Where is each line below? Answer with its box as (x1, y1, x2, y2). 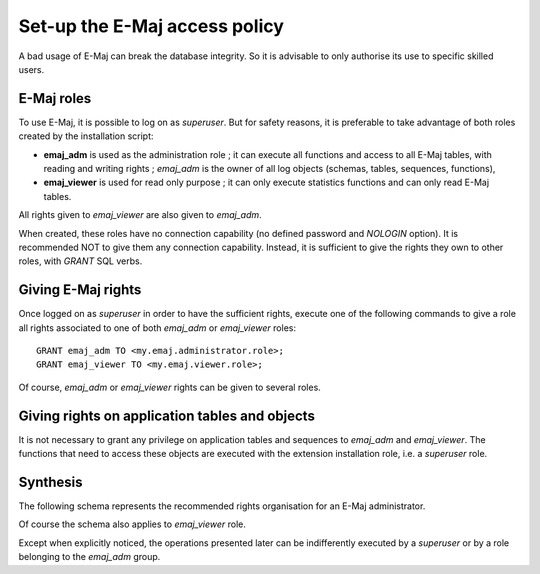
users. (18, 63, 45, 75)
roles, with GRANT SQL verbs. (18, 255, 143, 267)
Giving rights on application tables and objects (18, 407, 315, 424)
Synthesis (18, 473, 84, 490)
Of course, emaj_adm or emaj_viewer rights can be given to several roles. (18, 381, 322, 393)
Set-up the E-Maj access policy (18, 15, 285, 37)
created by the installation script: (18, 130, 154, 142)
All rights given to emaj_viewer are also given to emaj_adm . (18, 209, 262, 221)
